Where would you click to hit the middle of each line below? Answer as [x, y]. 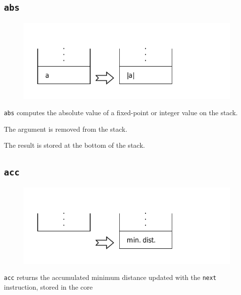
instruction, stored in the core [48, 286]
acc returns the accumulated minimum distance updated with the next [110, 277]
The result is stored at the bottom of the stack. [74, 145]
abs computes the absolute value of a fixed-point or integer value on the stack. [121, 113]
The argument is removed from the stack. [66, 129]
